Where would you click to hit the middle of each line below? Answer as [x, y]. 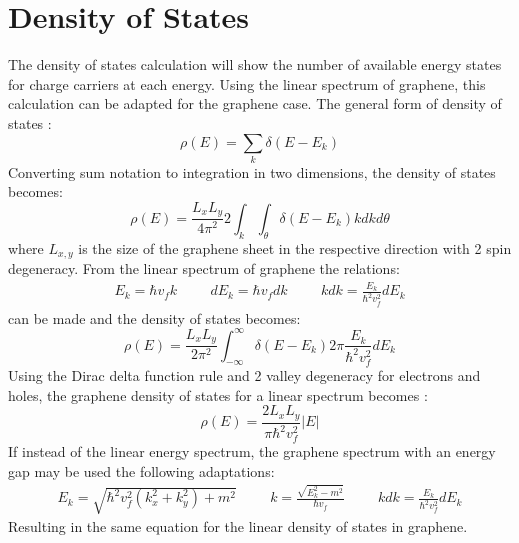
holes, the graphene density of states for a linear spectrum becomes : [218, 394]
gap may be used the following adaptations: [141, 471]
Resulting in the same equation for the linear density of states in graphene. [238, 526]
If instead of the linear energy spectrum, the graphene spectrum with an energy [252, 451]
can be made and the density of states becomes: [154, 317]
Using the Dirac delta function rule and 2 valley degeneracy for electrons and [244, 375]
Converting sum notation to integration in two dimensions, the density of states [252, 171]
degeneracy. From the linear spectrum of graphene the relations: [204, 268]
